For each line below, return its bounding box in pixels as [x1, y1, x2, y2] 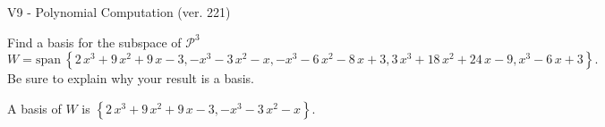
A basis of [7, 98, 62, 117]
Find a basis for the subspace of [7, 32, 182, 51]
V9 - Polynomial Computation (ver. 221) [7, 3, 231, 21]
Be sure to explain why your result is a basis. [7, 69, 255, 88]
